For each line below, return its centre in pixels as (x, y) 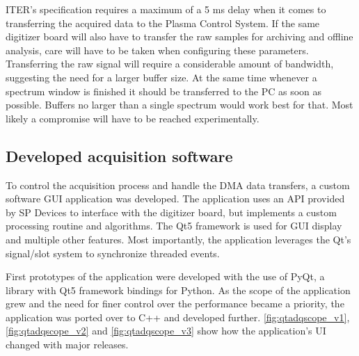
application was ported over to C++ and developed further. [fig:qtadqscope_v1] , (178, 317)
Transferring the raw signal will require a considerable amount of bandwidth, (170, 64)
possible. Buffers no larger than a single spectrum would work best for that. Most (179, 105)
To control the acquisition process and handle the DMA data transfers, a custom (178, 185)
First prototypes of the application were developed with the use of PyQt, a (165, 276)
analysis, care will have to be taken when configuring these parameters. (157, 50)
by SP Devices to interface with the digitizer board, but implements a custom (171, 212)
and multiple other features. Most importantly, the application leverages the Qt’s (178, 239)
